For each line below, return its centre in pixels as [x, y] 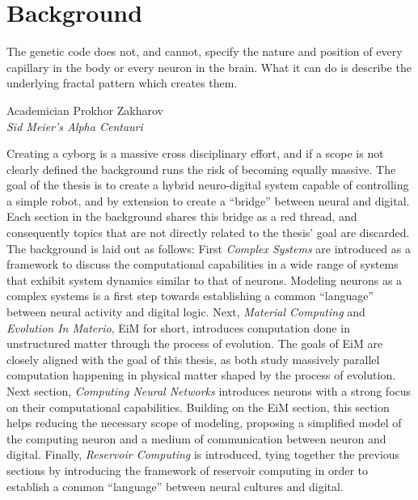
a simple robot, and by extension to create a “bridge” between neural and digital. [208, 200]
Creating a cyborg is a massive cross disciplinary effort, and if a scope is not [195, 153]
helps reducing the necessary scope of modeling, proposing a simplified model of [204, 423]
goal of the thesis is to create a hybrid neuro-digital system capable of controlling [208, 185]
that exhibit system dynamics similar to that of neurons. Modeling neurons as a [205, 280]
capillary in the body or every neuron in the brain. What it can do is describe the [209, 67]
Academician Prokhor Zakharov [85, 110]
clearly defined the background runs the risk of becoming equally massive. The [201, 169]
